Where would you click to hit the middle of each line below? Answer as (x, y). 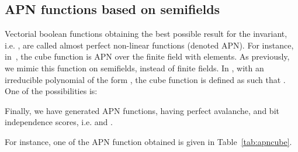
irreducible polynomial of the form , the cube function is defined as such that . (145, 79)
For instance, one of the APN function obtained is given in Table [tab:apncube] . (148, 141)
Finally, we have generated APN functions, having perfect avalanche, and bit (142, 110)
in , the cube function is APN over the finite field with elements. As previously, (147, 56)
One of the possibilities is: (51, 91)
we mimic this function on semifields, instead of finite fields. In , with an (134, 68)
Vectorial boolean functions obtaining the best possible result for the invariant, (146, 34)
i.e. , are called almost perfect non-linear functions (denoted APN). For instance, (149, 45)
